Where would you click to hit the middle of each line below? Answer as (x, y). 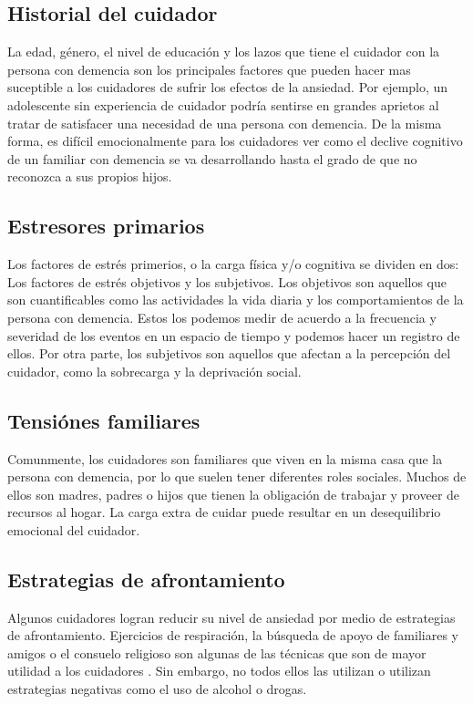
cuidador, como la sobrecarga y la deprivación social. (154, 371)
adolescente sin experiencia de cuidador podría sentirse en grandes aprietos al (223, 104)
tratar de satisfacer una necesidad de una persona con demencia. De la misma (225, 123)
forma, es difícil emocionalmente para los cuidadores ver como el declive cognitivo (235, 141)
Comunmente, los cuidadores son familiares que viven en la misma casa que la (225, 458)
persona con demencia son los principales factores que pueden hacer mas (209, 69)
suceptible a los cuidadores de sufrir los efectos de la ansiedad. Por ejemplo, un (228, 87)
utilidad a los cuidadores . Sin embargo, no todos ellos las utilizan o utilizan (219, 671)
